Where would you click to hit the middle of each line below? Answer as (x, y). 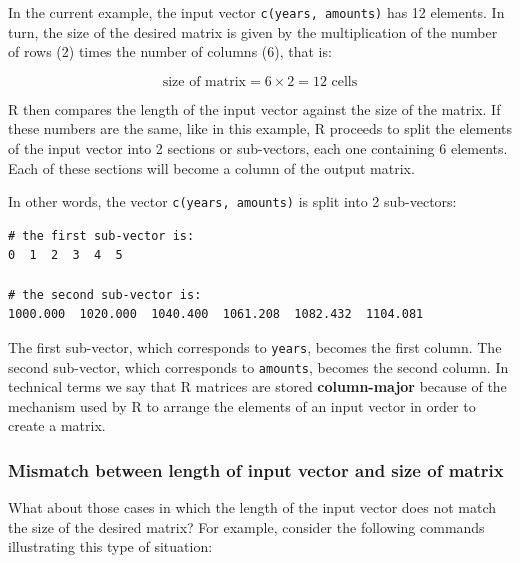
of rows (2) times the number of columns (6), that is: (170, 51)
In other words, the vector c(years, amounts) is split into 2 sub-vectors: (232, 201)
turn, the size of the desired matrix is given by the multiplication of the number (253, 31)
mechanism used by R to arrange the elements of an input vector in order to (242, 405)
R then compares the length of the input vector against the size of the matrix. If (254, 108)
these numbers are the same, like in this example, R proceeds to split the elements (260, 128)
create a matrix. (57, 425)
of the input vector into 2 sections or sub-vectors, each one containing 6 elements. (258, 148)
